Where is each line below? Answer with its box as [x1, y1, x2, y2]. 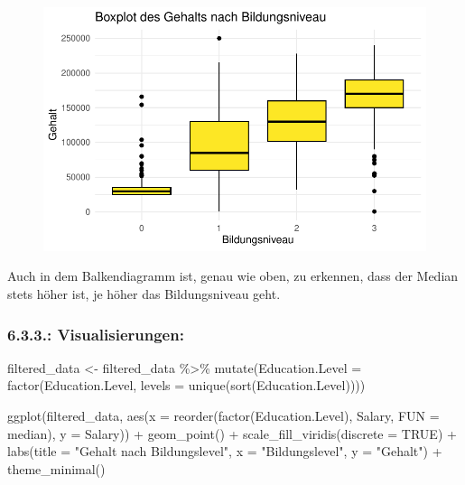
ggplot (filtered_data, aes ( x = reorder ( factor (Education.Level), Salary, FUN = [7, 406, 440, 424]
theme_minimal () [7, 459, 106, 478]
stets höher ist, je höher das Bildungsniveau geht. [7, 284, 281, 303]
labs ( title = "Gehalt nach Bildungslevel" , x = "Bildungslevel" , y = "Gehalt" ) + [7, 442, 442, 461]
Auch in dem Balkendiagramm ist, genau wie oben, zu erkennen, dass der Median [7, 266, 459, 285]
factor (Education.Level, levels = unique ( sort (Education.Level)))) [7, 376, 366, 395]
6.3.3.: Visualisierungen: [7, 322, 184, 345]
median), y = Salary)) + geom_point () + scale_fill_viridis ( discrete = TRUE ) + [7, 424, 457, 443]
